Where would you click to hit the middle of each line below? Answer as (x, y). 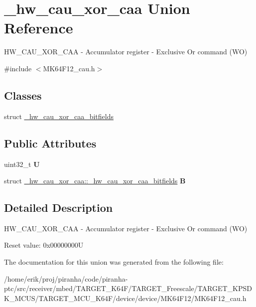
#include (18, 68)
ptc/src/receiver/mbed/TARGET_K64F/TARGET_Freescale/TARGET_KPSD (128, 288)
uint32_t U (22, 164)
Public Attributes (50, 143)
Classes (23, 95)
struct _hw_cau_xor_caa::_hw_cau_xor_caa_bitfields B (95, 181)
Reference (39, 28)
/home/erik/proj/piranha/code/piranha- (66, 278)
